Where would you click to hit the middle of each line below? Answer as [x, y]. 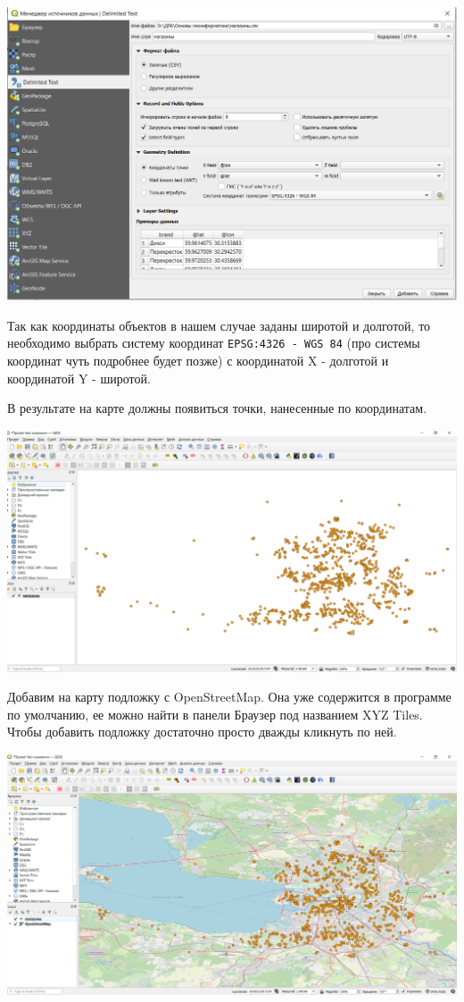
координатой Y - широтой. [79, 378]
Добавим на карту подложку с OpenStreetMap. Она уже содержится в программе [229, 697]
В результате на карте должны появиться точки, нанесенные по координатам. [217, 408]
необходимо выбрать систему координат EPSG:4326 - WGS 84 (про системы [214, 343]
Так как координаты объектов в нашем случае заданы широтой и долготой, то [219, 325]
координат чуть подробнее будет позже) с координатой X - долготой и [198, 361]
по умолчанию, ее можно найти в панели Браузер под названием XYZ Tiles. [215, 714]
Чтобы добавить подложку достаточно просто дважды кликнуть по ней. [202, 732]
